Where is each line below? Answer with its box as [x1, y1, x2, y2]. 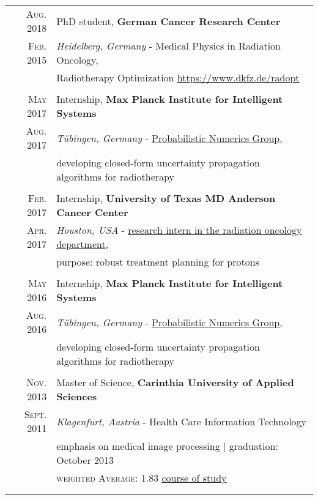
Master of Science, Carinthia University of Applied [56, 375, 294, 389]
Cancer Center [56, 205, 128, 219]
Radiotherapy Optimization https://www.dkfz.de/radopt [56, 70, 300, 84]
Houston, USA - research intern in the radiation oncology [56, 223, 302, 237]
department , [56, 237, 109, 251]
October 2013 [56, 453, 114, 467]
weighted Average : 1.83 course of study [56, 471, 227, 485]
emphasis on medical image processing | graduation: [56, 439, 278, 453]
